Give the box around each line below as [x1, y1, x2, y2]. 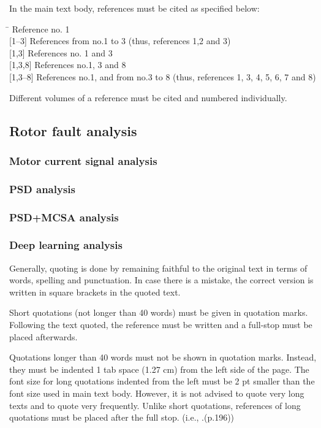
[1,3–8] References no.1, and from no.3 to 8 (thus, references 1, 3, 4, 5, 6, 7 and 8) [9, 70, 316, 83]
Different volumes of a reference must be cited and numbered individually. [9, 91, 287, 104]
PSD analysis [9, 181, 75, 196]
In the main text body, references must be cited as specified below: [9, 2, 260, 14]
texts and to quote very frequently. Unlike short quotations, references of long [9, 399, 301, 411]
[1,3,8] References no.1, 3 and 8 [9, 58, 126, 71]
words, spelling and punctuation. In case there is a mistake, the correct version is [9, 273, 314, 286]
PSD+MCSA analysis [9, 209, 119, 224]
